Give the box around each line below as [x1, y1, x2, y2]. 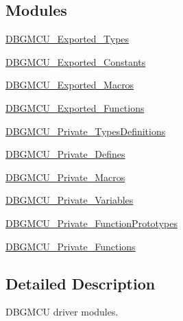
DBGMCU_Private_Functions [5, 239, 136, 253]
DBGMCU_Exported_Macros [5, 78, 134, 92]
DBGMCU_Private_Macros [5, 169, 125, 184]
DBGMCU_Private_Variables [5, 193, 134, 207]
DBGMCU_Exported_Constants [5, 54, 146, 69]
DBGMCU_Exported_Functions [5, 100, 145, 115]
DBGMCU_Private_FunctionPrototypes [5, 215, 178, 230]
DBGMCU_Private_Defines [5, 147, 125, 161]
